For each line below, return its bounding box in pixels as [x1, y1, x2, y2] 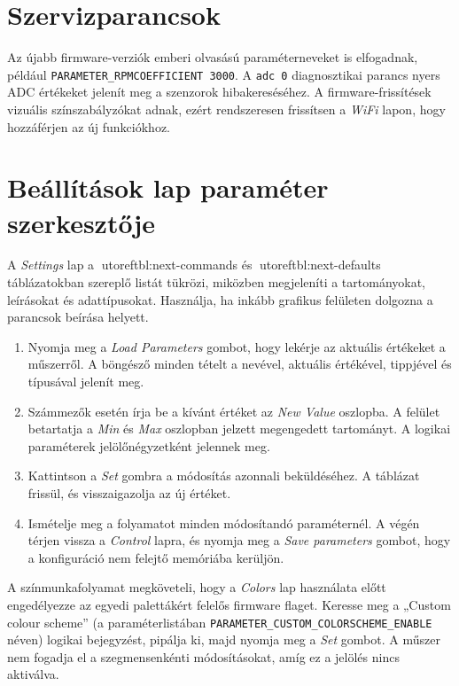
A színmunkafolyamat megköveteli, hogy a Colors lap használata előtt [7, 578, 386, 596]
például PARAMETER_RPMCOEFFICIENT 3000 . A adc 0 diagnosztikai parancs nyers [7, 65, 440, 83]
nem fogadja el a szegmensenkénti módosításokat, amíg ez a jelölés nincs [7, 647, 400, 666]
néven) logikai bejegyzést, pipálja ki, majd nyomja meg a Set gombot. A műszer [7, 630, 440, 649]
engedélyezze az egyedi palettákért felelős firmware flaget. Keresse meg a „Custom [7, 595, 451, 613]
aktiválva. [7, 665, 59, 683]
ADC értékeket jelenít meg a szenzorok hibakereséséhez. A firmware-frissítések [7, 82, 432, 101]
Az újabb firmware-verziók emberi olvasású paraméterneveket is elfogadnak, [7, 48, 418, 66]
